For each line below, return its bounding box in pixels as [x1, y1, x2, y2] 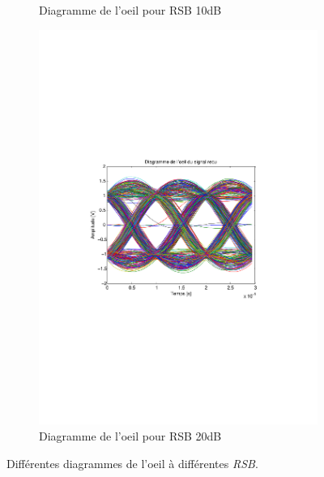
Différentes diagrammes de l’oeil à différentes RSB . [6, 454, 258, 471]
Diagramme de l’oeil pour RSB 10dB [39, 2, 222, 18]
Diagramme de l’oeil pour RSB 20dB [39, 427, 222, 444]
